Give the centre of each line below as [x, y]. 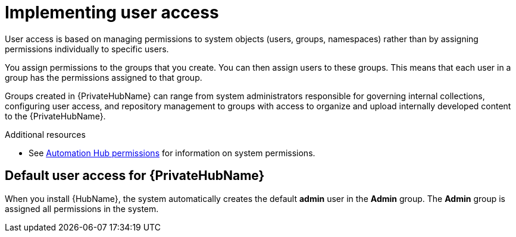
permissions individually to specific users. [87, 49]
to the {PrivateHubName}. [55, 116]
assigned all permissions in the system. [82, 208]
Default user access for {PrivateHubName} [135, 176]
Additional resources [45, 134]
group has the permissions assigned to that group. [104, 77]
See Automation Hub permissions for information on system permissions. [172, 153]
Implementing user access [112, 12]
